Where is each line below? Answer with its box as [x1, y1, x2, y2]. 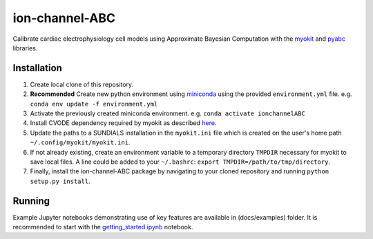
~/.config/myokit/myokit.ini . [30, 138, 131, 146]
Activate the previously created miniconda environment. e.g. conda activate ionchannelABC [30, 109, 305, 117]
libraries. [12, 44, 38, 52]
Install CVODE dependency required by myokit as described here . [30, 119, 217, 127]
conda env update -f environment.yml [30, 100, 158, 108]
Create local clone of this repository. [30, 80, 134, 88]
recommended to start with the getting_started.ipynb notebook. [12, 223, 193, 231]
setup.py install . [30, 177, 90, 185]
